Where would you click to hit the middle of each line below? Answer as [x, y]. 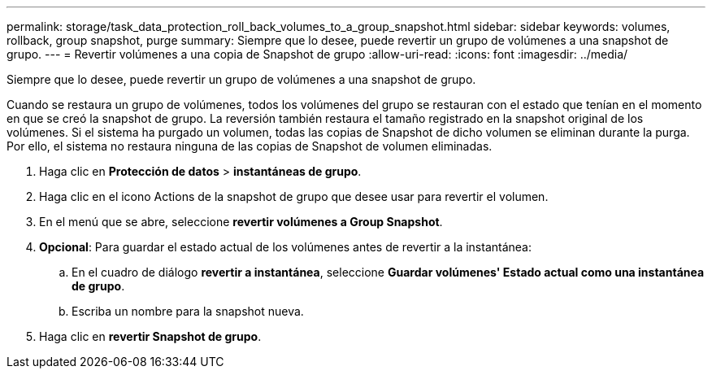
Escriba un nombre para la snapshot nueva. [188, 311]
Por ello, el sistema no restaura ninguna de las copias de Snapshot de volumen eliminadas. [250, 146]
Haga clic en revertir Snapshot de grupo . [150, 336]
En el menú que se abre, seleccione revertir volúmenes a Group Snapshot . [241, 222]
